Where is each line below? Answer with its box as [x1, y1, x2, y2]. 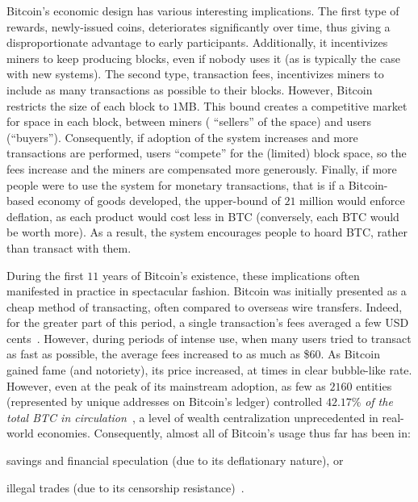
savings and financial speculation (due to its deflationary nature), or [6, 452, 344, 469]
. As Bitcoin [320, 345, 380, 362]
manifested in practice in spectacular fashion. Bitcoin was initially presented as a [6, 282, 407, 299]
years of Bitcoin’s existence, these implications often [102, 266, 360, 283]
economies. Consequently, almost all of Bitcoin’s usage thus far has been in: [37, 425, 411, 441]
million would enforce [299, 192, 405, 209]
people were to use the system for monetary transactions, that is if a [6, 176, 345, 193]
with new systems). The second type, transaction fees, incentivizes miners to [6, 65, 384, 82]
